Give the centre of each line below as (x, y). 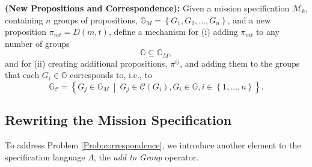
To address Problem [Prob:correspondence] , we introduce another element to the (153, 145)
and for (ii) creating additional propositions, (86, 63)
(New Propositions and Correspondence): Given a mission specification (147, 8)
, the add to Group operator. (146, 156)
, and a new (249, 20)
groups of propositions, (96, 20)
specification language (45, 156)
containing (24, 20)
